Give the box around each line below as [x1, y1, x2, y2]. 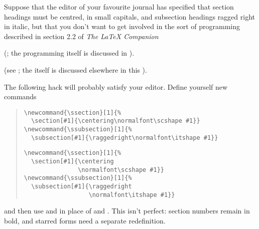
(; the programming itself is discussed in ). [4, 48, 135, 58]
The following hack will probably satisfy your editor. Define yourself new [4, 81, 228, 92]
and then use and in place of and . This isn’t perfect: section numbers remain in [4, 205, 250, 216]
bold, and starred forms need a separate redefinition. [4, 215, 166, 225]
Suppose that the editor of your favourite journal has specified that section [4, 2, 234, 12]
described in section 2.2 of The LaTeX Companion [4, 31, 159, 41]
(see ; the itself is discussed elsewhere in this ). [4, 64, 147, 75]
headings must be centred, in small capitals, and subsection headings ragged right [4, 11, 255, 22]
